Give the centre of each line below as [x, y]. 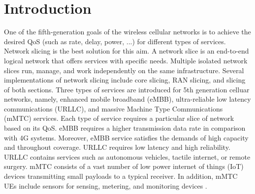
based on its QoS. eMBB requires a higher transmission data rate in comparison [125, 128]
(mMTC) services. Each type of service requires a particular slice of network [119, 118]
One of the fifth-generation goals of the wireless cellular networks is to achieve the [127, 32]
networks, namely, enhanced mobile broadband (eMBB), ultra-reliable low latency [127, 99]
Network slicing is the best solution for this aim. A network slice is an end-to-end [127, 51]
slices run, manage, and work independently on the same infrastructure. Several [124, 70]
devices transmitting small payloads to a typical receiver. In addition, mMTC [121, 176]
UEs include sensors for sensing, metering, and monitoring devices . [106, 185]
